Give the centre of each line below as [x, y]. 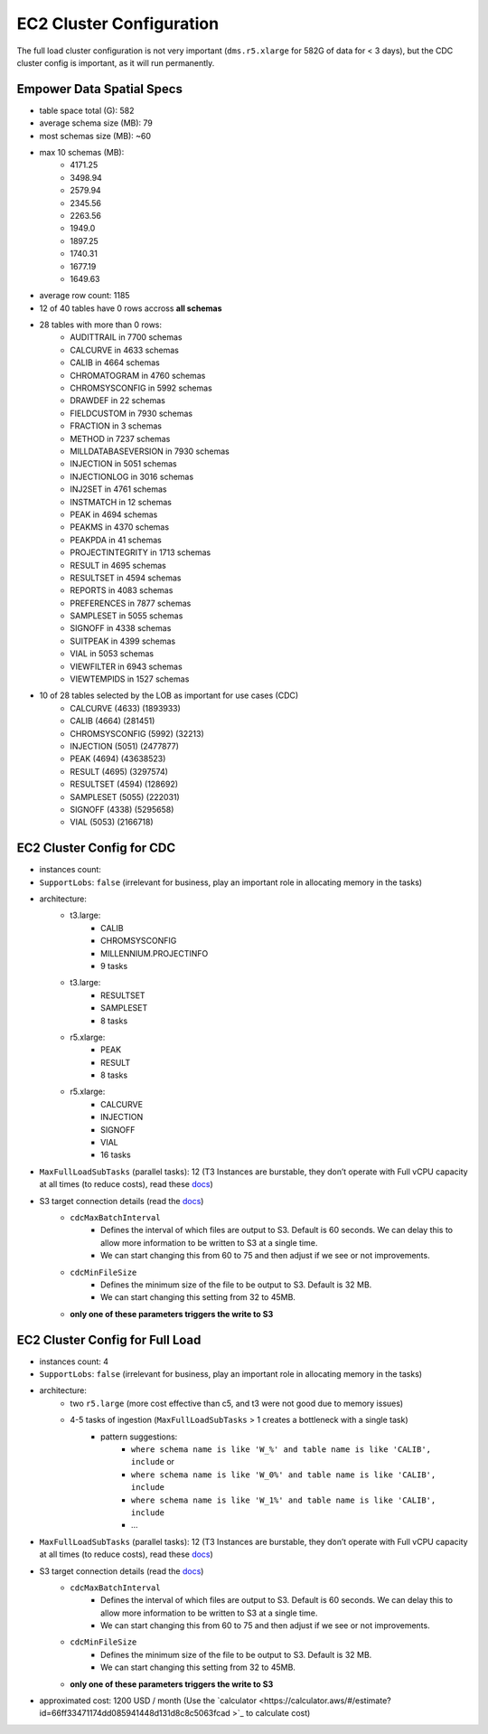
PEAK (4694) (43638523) [118, 759]
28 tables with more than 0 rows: [101, 325]
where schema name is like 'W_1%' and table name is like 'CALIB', [284, 1500]
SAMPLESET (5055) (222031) [125, 796]
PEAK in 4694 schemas [114, 514]
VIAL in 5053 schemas [112, 654]
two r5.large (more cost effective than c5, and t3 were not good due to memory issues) [237, 1403]
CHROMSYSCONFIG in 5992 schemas [141, 388]
